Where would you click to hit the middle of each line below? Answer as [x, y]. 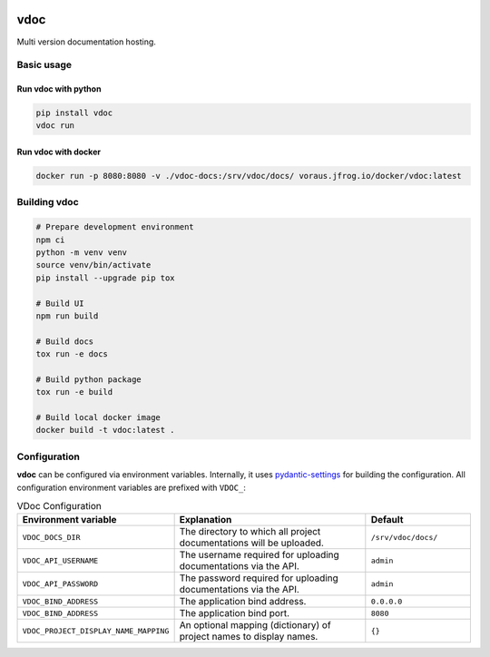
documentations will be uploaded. [251, 543]
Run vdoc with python [59, 89]
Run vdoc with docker [59, 152]
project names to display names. [249, 637]
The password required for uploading [259, 578]
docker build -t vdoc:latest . [106, 430]
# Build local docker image [98, 418]
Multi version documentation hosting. [86, 42]
